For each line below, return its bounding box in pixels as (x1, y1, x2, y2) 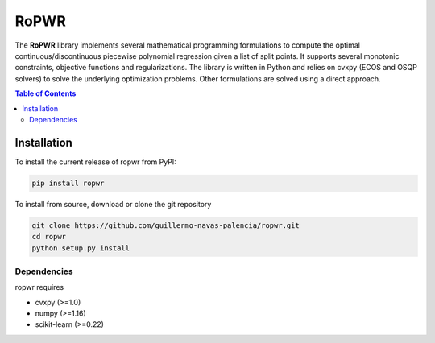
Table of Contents (14, 89, 77, 98)
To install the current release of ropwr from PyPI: (14, 157, 176, 167)
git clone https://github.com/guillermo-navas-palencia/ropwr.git (31, 221, 300, 229)
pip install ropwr (31, 178, 105, 188)
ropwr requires (14, 283, 64, 292)
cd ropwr (31, 232, 67, 242)
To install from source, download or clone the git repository (14, 199, 212, 209)
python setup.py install (31, 243, 130, 253)
